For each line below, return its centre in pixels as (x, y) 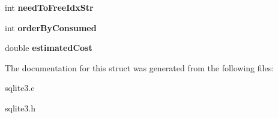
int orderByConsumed (51, 27)
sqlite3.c (20, 88)
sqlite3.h (20, 108)
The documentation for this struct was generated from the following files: (140, 67)
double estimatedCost (49, 48)
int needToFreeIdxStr (49, 7)
